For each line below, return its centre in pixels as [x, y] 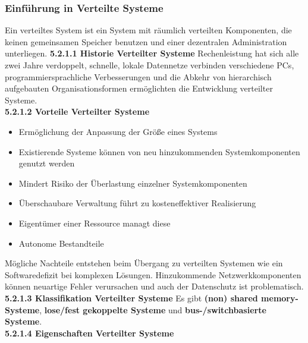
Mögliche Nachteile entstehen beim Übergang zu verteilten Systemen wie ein [144, 263]
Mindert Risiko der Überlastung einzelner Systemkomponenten [133, 183]
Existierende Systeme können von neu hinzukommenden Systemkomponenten [159, 151]
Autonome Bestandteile [61, 243]
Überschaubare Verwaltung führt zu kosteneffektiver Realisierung [137, 203]
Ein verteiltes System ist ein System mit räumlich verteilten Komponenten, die [148, 30]
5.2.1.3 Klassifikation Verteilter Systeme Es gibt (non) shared [131, 298]
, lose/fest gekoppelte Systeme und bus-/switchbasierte [153, 309]
